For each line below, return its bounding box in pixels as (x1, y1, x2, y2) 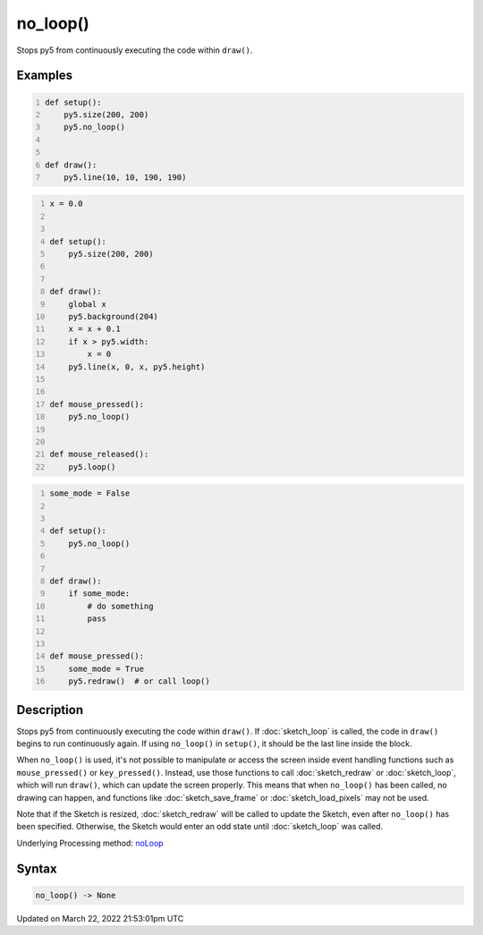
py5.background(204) (68, 311, 158, 321)
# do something (87, 600, 154, 611)
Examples (16, 68, 73, 83)
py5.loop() (68, 462, 116, 472)
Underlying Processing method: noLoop (16, 837, 165, 848)
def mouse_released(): (49, 449, 149, 460)
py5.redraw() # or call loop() (68, 676, 210, 686)
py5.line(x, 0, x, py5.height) (68, 361, 206, 371)
